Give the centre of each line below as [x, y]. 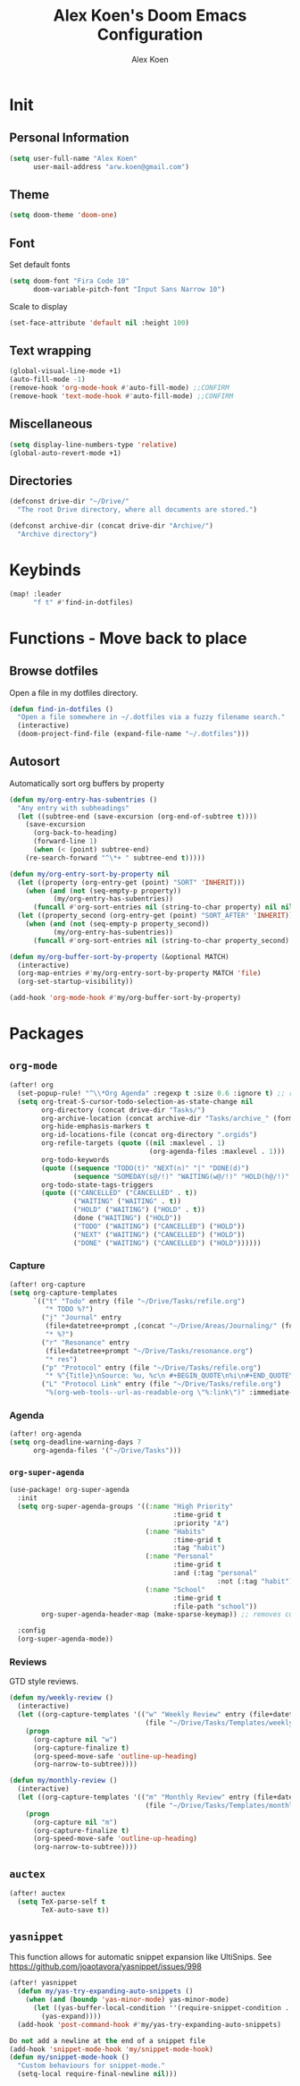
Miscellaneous [51, 424]
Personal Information [69, 138]
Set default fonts [40, 264]
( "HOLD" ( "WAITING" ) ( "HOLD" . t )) [139, 1210]
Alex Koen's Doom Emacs [150, 16]
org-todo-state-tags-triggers [97, 1185]
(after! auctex [37, 1893]
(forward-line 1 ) [65, 842]
